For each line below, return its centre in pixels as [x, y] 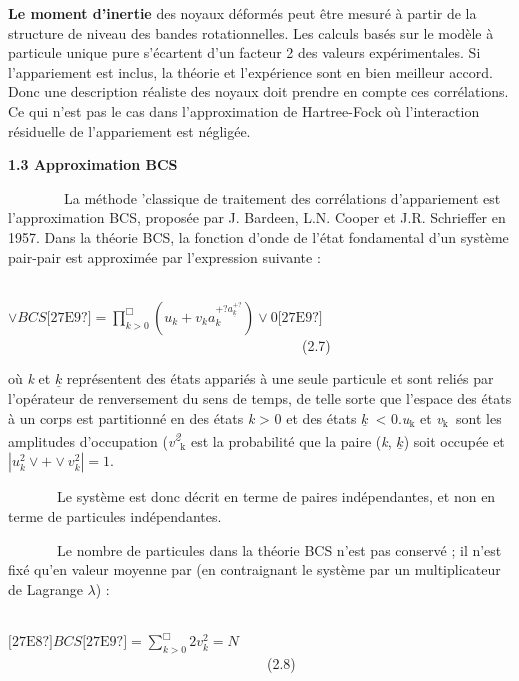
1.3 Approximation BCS [93, 164]
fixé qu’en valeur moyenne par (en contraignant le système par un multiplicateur [254, 569]
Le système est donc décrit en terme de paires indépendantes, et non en [276, 496]
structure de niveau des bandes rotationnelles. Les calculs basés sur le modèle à [251, 32]
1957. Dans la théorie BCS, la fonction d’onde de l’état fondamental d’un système [258, 236]
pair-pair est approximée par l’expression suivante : [164, 256]
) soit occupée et [454, 440]
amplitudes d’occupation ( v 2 [94, 439]
